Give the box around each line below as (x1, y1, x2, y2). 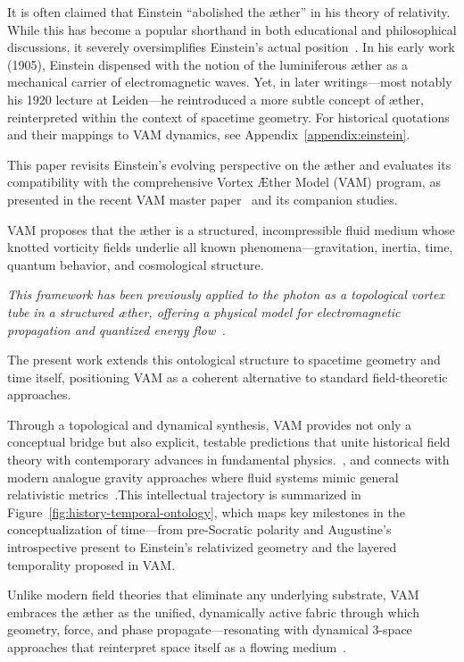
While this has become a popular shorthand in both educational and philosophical (7, 20, 457, 38)
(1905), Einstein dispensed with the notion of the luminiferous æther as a (7, 54, 409, 73)
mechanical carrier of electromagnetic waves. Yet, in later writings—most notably (7, 72, 452, 91)
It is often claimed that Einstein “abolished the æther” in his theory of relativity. (7, 3, 451, 21)
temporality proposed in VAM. (7, 555, 176, 574)
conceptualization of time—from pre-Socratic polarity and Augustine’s (7, 520, 392, 539)
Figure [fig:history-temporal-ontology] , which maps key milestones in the (7, 502, 405, 521)
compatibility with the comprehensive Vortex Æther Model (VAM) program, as (7, 172, 441, 191)
